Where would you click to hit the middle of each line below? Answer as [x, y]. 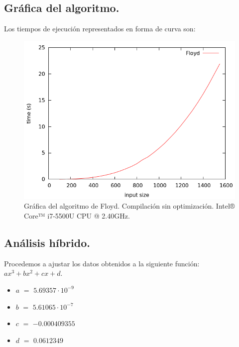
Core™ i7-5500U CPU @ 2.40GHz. [77, 215]
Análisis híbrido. [47, 242]
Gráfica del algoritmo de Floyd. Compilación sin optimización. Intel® [129, 206]
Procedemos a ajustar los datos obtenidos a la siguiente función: [102, 263]
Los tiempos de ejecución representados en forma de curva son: [100, 29]
